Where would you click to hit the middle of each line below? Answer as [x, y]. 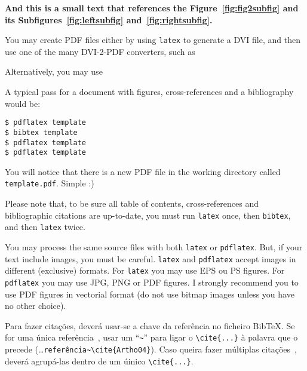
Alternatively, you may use [54, 71]
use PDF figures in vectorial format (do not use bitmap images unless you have [150, 294]
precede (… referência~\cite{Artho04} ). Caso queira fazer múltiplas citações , [151, 349]
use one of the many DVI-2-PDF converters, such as [100, 51]
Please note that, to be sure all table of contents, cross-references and [132, 203]
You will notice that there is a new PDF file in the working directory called [143, 171]
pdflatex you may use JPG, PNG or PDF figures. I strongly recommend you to [152, 282]
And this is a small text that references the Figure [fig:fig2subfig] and [152, 8]
